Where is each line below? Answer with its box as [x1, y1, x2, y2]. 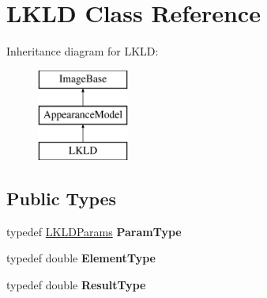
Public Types [6, 186, 117, 211]
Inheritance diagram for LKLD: [6, 43, 159, 59]
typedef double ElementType [6, 250, 156, 266]
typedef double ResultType [6, 277, 146, 293]
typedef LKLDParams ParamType [6, 223, 182, 239]
